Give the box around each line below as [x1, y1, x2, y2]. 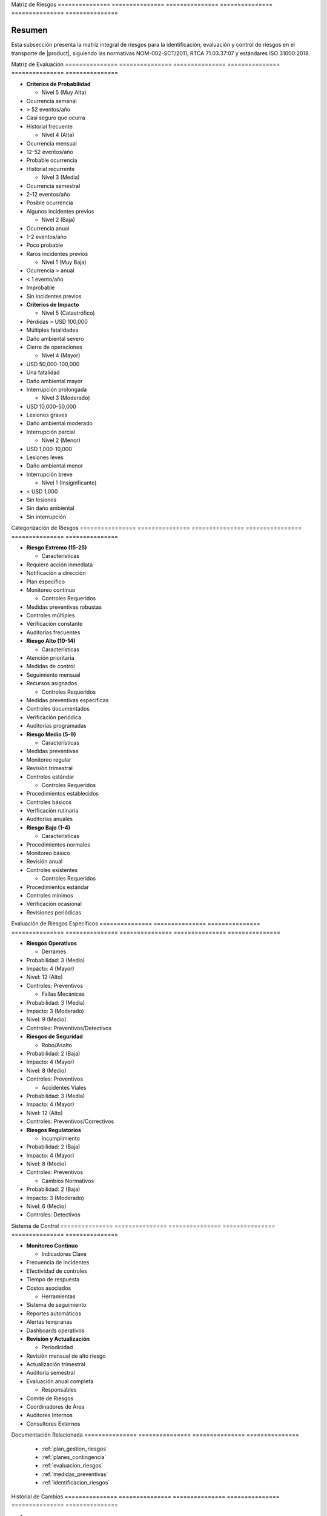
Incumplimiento [41, 1135, 80, 1142]
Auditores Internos [26, 1412, 73, 1419]
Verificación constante [26, 620, 83, 628]
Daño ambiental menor [26, 462, 84, 469]
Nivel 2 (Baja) [41, 216, 75, 224]
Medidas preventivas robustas [26, 603, 102, 611]
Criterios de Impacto [26, 301, 79, 309]
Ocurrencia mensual [26, 139, 77, 147]
